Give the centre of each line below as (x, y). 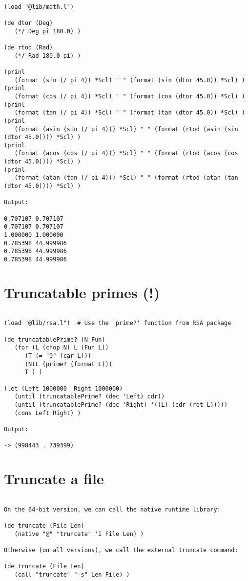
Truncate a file (54, 478)
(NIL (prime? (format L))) (68, 364)
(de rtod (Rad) (29, 47)
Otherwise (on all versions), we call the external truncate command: (121, 550)
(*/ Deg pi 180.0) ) (48, 31)
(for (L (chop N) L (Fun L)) (62, 348)
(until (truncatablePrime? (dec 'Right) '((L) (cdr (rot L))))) (121, 405)
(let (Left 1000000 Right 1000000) (63, 388)
